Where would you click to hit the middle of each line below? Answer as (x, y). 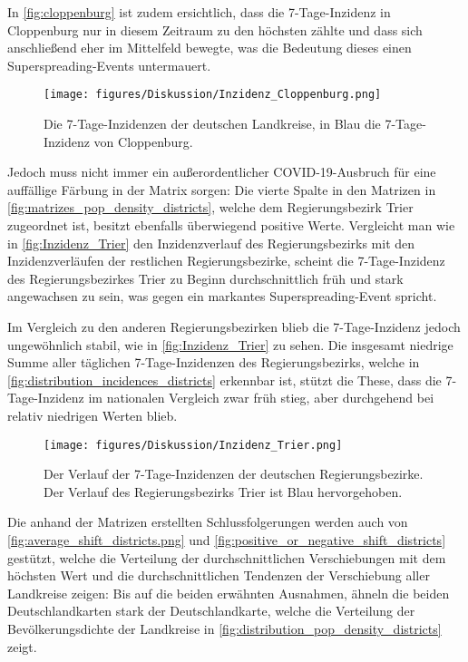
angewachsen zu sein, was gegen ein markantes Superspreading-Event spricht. (222, 296)
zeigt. (22, 646)
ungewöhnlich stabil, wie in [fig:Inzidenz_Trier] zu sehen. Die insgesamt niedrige (230, 344)
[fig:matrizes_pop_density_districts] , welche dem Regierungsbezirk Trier (210, 207)
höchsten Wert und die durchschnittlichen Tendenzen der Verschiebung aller (219, 575)
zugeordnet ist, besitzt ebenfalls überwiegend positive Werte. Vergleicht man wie (231, 225)
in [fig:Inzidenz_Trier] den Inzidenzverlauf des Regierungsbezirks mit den (211, 243)
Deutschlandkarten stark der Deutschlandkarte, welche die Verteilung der (211, 611)
